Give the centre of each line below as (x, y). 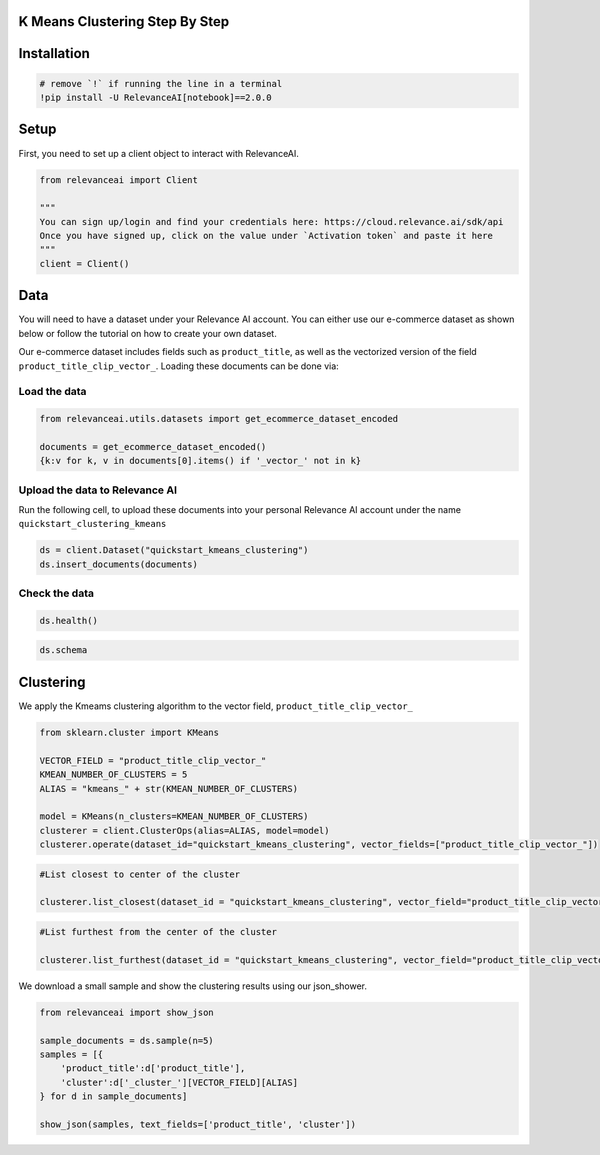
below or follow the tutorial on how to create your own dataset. (147, 333)
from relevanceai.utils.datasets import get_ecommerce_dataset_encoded (219, 419)
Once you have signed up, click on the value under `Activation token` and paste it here (266, 236)
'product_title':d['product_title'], (153, 1068)
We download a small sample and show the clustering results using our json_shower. (192, 986)
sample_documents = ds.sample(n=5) (126, 1040)
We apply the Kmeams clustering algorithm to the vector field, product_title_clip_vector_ (216, 706)
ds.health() (69, 620)
